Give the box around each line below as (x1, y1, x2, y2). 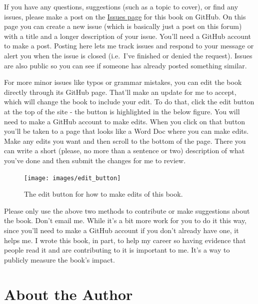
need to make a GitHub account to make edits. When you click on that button (4, 116, 245, 126)
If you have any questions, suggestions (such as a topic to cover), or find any (4, 1, 238, 11)
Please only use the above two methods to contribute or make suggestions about (4, 205, 250, 216)
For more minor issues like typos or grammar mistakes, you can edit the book (4, 77, 242, 87)
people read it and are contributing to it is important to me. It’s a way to (4, 245, 230, 255)
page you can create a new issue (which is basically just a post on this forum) (4, 21, 242, 31)
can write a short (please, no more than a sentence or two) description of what (4, 145, 245, 156)
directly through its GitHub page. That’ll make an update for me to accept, (4, 86, 236, 97)
